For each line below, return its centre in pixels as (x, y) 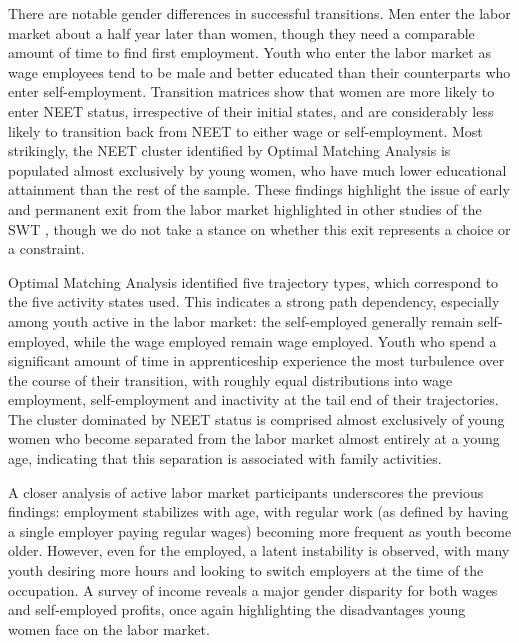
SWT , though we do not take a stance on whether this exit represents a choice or (259, 228)
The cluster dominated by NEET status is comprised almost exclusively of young (256, 418)
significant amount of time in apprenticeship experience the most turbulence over (256, 360)
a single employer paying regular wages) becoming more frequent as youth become (260, 530)
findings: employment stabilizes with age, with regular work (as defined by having (258, 511)
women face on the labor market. (109, 628)
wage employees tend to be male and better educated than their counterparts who (259, 71)
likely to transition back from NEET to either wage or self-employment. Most (245, 130)
